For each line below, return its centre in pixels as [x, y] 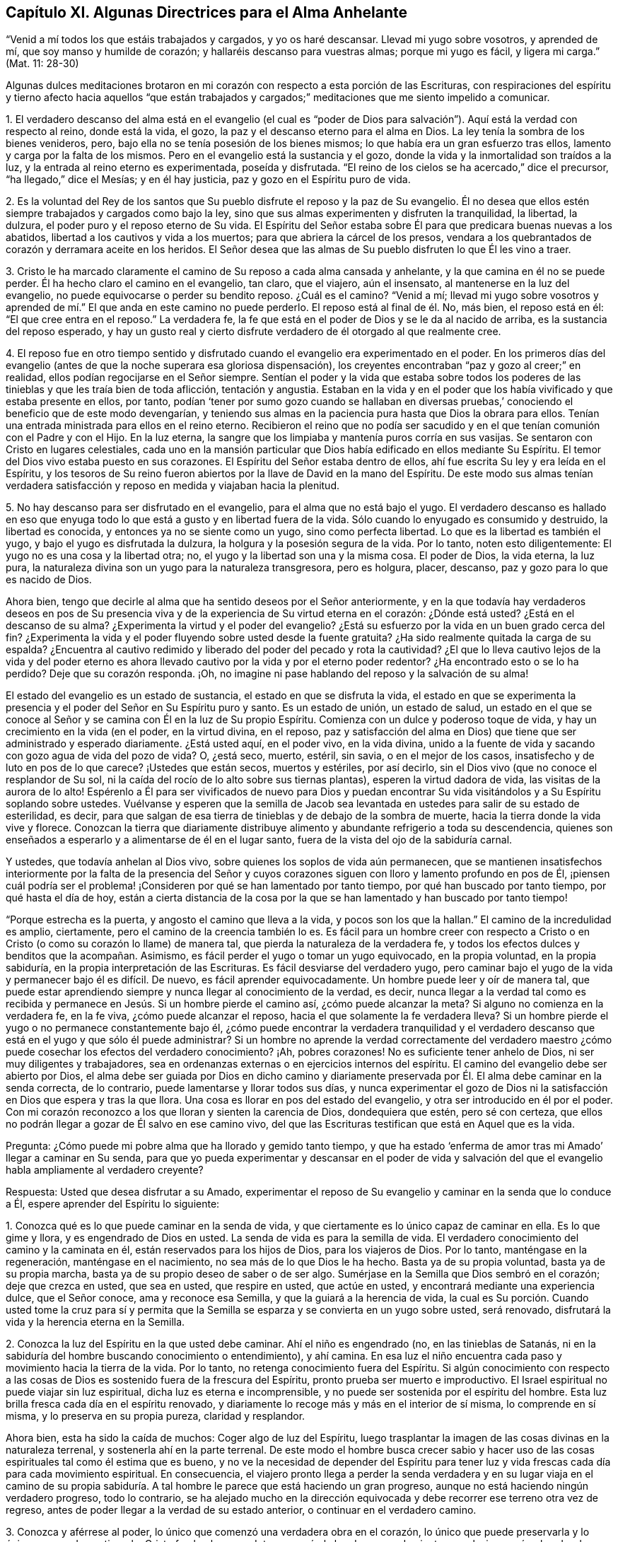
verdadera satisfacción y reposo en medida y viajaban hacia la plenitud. [173, 486]
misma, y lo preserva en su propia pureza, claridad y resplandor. [156, 1416]
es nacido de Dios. [49, 580]
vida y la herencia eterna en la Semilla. [95, 1322]
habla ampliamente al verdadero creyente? [105, 1170]
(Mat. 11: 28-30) [42, 64]
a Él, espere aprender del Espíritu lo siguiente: [113, 1204]
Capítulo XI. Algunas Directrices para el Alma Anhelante [207, 12]
